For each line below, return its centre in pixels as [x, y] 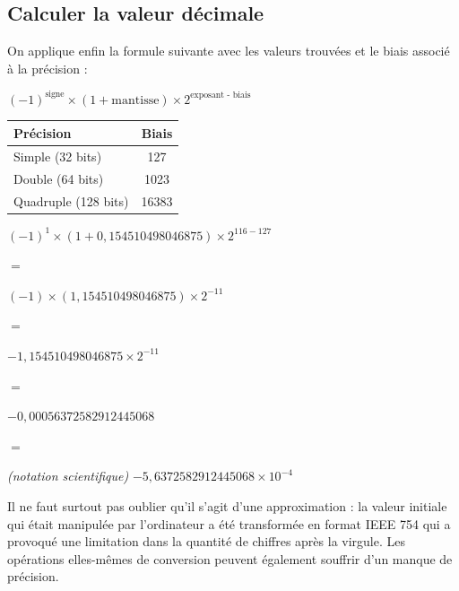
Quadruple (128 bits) [71, 200]
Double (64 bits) [59, 178]
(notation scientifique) [68, 476]
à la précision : [48, 68]
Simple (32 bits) [58, 156]
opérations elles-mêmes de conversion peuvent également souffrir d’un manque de [230, 558]
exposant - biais [221, 96]
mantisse [135, 100]
